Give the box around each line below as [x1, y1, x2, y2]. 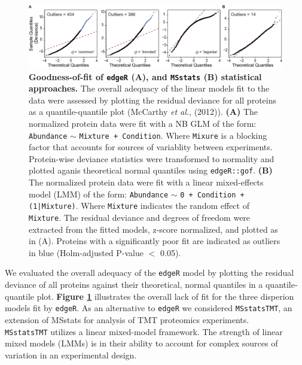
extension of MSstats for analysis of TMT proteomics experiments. [5, 313, 249, 326]
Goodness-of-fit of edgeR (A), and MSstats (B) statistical [29, 70, 262, 83]
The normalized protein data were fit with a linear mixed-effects [29, 176, 264, 188]
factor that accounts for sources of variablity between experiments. [29, 141, 273, 153]
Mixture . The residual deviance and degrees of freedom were [29, 211, 251, 224]
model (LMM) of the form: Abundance [29, 187, 169, 200]
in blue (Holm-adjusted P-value [29, 246, 144, 258]
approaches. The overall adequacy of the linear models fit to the [29, 82, 270, 95]
